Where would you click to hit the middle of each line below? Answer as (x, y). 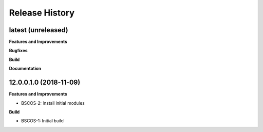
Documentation (25, 69)
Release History (42, 13)
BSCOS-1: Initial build (42, 121)
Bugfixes (18, 51)
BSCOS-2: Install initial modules (53, 103)
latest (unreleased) (38, 30)
